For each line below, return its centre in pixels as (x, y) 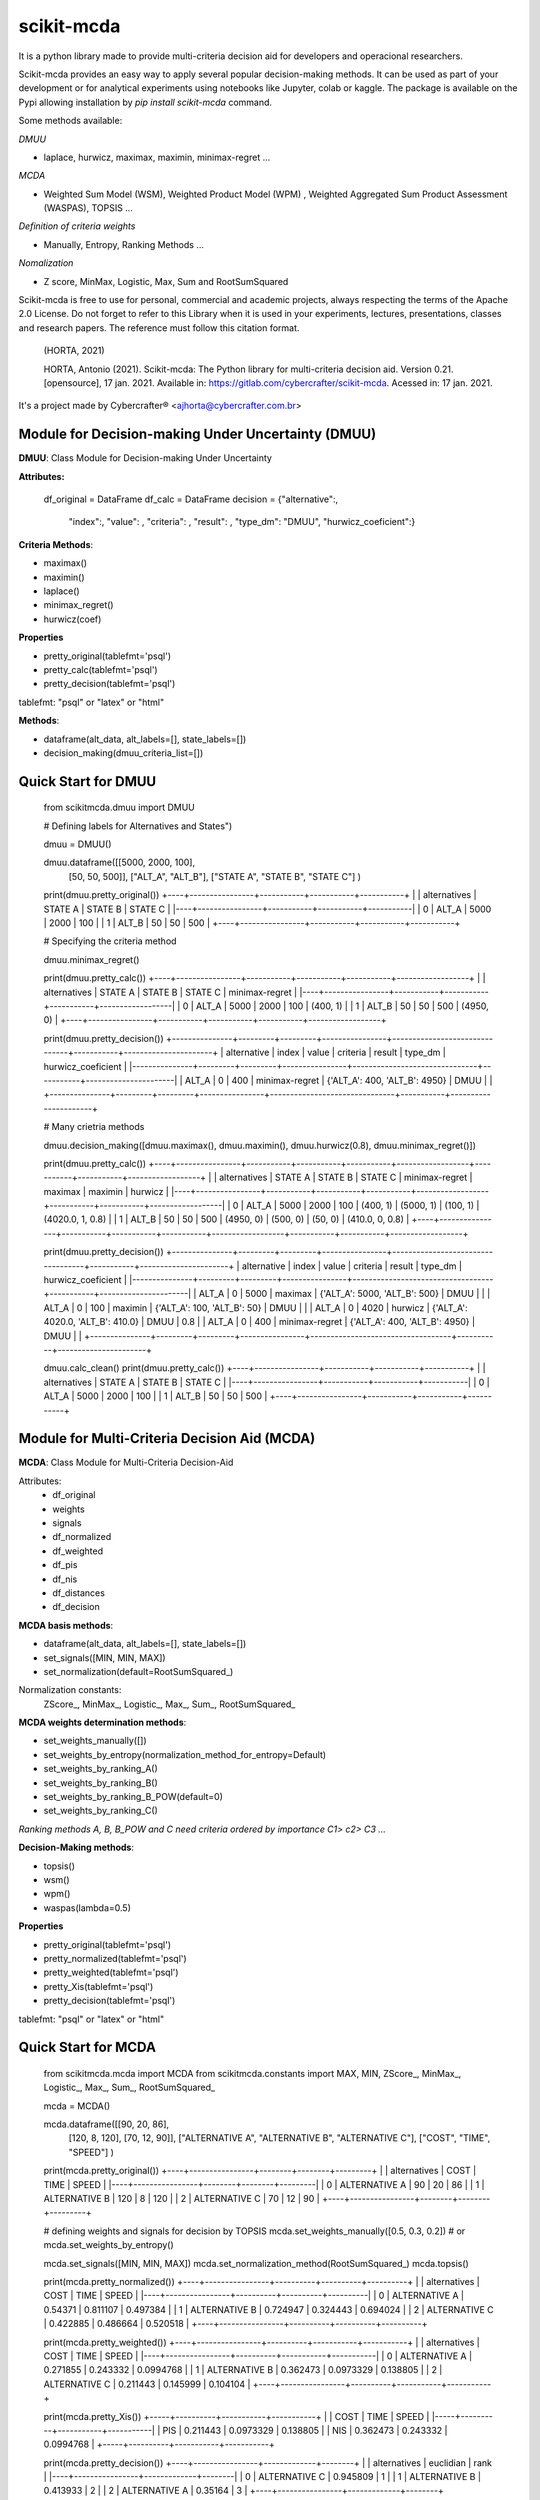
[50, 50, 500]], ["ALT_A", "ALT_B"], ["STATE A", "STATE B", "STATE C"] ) (215, 876)
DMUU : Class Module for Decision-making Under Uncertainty (145, 458)
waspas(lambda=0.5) (87, 1907)
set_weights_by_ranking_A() (101, 1769)
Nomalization (46, 263)
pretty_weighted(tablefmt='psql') (111, 1972)
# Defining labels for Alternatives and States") (138, 826)
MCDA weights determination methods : (102, 1722)
